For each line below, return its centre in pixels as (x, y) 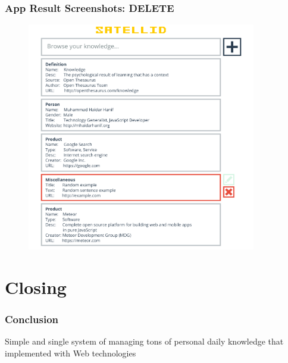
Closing (36, 287)
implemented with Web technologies (71, 353)
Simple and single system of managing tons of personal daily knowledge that (144, 341)
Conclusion (32, 319)
